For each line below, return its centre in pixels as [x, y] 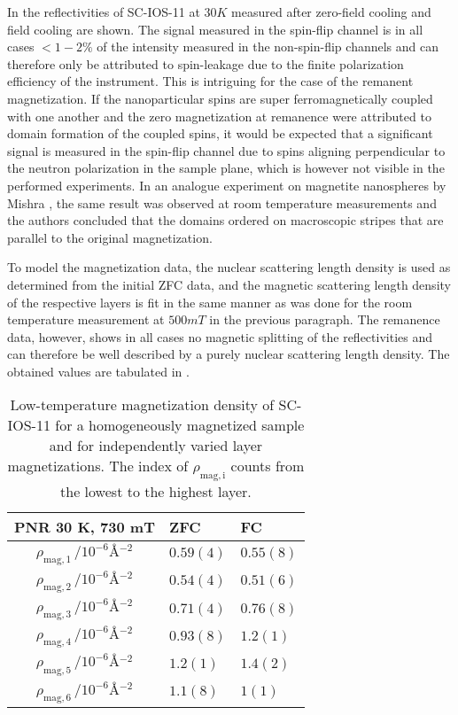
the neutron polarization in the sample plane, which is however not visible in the [226, 168]
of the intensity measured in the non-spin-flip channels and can [268, 47]
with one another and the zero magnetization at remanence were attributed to [219, 116]
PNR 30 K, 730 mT [85, 526]
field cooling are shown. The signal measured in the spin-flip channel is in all [215, 29]
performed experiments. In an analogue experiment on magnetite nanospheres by [227, 185]
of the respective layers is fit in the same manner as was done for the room [210, 302]
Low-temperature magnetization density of [142, 405]
